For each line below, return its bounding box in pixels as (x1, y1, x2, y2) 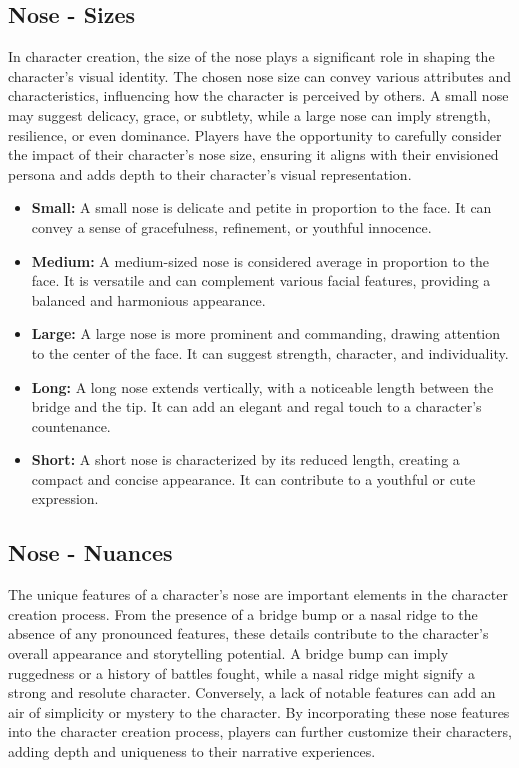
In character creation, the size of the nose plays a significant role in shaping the (8, 46, 495, 67)
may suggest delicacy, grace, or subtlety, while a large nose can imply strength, (8, 104, 491, 125)
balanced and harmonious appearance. (31, 289, 266, 310)
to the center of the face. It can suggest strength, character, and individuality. (31, 342, 509, 363)
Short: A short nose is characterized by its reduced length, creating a (31, 449, 460, 470)
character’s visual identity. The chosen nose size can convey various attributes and (8, 65, 512, 86)
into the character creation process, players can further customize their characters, (8, 721, 512, 742)
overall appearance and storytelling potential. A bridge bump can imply (8, 643, 449, 664)
